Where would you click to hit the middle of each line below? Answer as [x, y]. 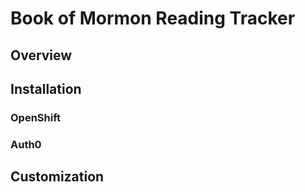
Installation [46, 88]
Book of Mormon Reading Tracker [153, 18]
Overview [41, 55]
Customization [57, 177]
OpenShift [36, 117]
